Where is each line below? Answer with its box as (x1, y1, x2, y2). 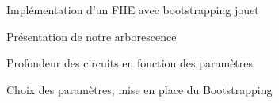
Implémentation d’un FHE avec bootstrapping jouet (6, 2, 259, 17)
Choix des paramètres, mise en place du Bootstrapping (6, 81, 273, 97)
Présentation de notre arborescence (6, 28, 177, 44)
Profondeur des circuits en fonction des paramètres (6, 55, 254, 71)
